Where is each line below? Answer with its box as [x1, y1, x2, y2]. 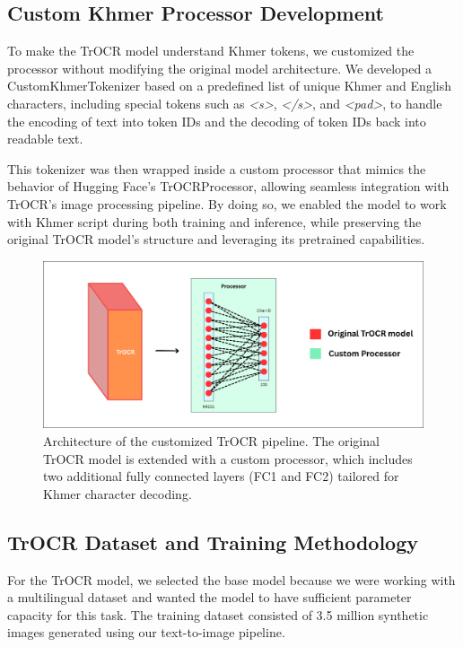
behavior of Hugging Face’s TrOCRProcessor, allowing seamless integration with [7, 177, 450, 196]
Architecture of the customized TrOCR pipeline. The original [43, 432, 380, 450]
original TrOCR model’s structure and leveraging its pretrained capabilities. [7, 230, 425, 249]
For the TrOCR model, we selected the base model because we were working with [7, 570, 456, 589]
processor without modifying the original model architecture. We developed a [7, 58, 432, 77]
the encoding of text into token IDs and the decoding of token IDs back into [7, 111, 426, 130]
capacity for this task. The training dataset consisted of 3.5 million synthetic [7, 605, 429, 624]
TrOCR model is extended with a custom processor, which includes [43, 449, 413, 468]
